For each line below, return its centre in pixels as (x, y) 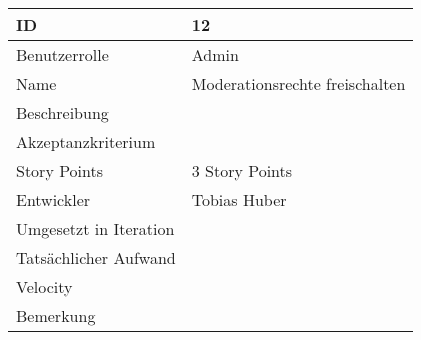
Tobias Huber (239, 199)
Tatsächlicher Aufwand (96, 257)
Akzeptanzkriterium (86, 141)
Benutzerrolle (62, 54)
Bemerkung (56, 315)
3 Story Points (242, 170)
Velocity (44, 286)
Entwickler (53, 199)
